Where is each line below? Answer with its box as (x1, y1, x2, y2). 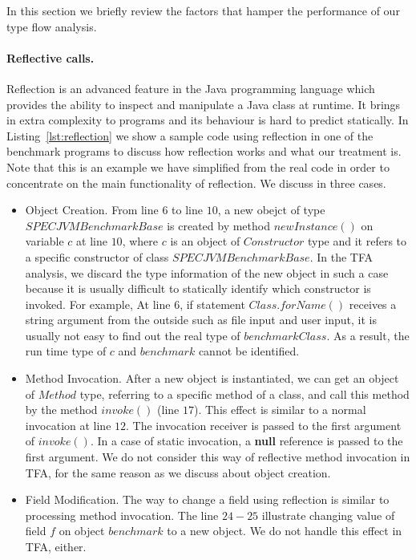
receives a (349, 295, 397, 312)
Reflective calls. (6, 49, 95, 66)
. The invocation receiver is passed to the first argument (126, 416, 402, 433)
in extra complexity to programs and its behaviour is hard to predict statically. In (6, 112, 409, 128)
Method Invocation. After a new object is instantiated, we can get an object (25, 370, 399, 387)
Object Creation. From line (25, 201, 159, 218)
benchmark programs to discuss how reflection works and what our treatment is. (6, 143, 402, 160)
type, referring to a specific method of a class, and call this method (79, 385, 410, 402)
